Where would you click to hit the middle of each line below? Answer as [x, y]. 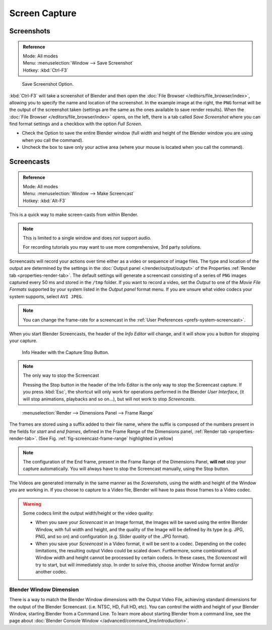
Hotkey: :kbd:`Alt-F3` [45, 201]
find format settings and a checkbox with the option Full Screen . [76, 124]
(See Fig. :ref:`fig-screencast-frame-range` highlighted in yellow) [106, 438]
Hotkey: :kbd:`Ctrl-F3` [46, 70]
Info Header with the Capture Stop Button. [65, 352]
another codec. [51, 572]
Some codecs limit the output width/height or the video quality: [88, 513]
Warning [32, 504]
